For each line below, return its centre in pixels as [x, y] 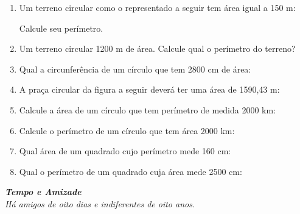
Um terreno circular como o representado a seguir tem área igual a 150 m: [157, 7]
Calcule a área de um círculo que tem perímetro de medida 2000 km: [148, 109]
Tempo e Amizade [43, 192]
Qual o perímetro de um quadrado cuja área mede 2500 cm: [131, 171]
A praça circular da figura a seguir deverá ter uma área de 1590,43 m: [149, 89]
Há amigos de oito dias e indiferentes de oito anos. [100, 203]
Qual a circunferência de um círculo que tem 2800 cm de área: [135, 69]
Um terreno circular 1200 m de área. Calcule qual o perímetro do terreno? [157, 48]
